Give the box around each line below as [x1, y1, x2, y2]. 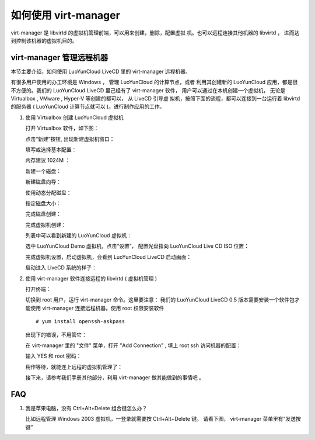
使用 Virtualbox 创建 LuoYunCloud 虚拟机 [25, 114, 124, 121]
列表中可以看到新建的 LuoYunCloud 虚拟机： [25, 232, 132, 239]
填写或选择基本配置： [25, 146, 77, 153]
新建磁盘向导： [25, 178, 61, 185]
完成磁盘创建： [25, 210, 61, 217]
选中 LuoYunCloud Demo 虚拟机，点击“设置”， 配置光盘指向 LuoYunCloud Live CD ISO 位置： [25, 242, 250, 250]
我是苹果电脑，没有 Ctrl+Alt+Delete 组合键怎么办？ [25, 405, 148, 412]
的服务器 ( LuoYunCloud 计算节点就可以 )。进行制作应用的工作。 [10, 103, 165, 110]
